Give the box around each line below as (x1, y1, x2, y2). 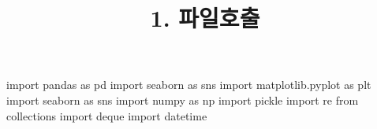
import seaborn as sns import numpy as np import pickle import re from (6, 91, 359, 108)
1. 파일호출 (150, 2, 260, 34)
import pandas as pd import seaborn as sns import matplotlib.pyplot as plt (6, 76, 371, 93)
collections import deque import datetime (6, 107, 207, 123)
